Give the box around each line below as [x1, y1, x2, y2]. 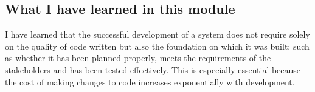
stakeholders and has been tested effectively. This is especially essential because [5, 63, 301, 76]
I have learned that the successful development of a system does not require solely [5, 28, 310, 41]
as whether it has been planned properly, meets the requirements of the [5, 51, 271, 64]
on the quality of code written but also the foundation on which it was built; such [5, 39, 310, 52]
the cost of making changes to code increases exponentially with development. [5, 75, 295, 88]
